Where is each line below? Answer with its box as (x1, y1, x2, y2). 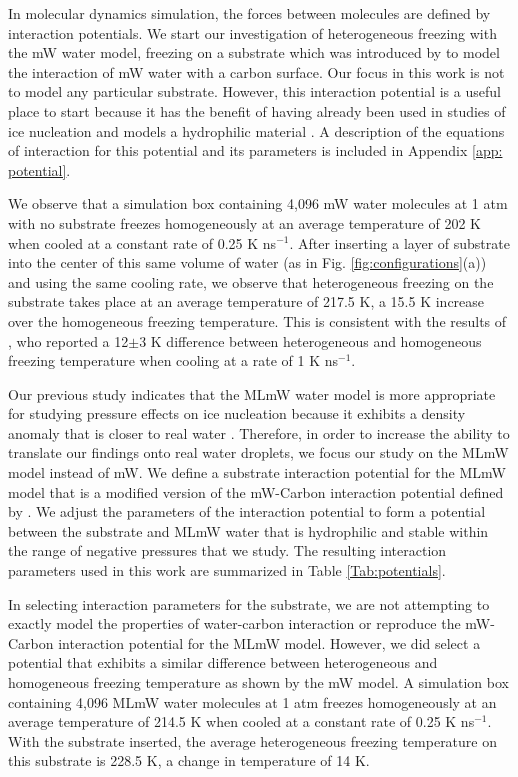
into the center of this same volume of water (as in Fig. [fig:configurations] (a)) (8, 252, 487, 273)
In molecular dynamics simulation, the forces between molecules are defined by (8, 3, 491, 23)
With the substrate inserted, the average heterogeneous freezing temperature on (8, 730, 498, 751)
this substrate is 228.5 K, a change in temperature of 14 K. (8, 750, 370, 771)
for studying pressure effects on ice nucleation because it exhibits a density (8, 403, 466, 424)
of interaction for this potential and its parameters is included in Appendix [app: (8, 140, 503, 161)
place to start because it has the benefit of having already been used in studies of (8, 100, 506, 121)
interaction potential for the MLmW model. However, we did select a (58, 632, 481, 653)
